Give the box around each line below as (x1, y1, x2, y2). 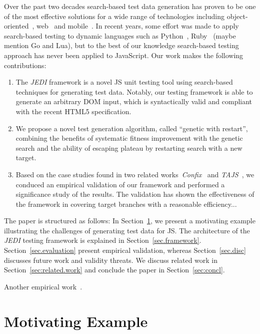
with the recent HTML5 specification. (15, 106, 131, 116)
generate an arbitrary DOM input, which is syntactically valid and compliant (15, 96, 252, 107)
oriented (4, 21, 29, 31)
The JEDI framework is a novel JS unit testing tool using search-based (15, 77, 233, 87)
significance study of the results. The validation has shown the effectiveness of (15, 189, 254, 199)
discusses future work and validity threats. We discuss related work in (4, 254, 218, 265)
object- (226, 11, 248, 21)
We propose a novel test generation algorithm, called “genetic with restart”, (15, 123, 248, 133)
